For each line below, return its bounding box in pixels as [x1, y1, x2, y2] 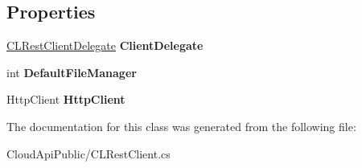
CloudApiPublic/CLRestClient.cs [6, 145, 171, 162]
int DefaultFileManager [6, 64, 137, 80]
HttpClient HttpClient [6, 91, 125, 108]
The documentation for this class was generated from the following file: [6, 117, 356, 134]
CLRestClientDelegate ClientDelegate [6, 37, 204, 54]
